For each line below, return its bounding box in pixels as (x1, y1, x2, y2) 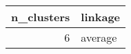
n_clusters (11, 9, 70, 25)
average (81, 29, 117, 45)
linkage (81, 9, 121, 25)
